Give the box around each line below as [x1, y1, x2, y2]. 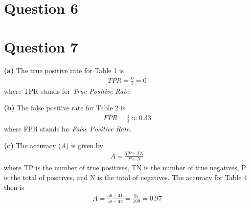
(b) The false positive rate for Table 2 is [4, 103, 126, 113]
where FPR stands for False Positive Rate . [4, 124, 132, 134]
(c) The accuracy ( [4, 140, 61, 150]
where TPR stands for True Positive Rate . [4, 86, 131, 96]
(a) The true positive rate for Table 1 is [4, 65, 124, 75]
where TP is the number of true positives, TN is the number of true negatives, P [4, 162, 246, 173]
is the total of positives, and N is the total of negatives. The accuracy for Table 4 [4, 172, 248, 182]
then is [4, 182, 24, 192]
